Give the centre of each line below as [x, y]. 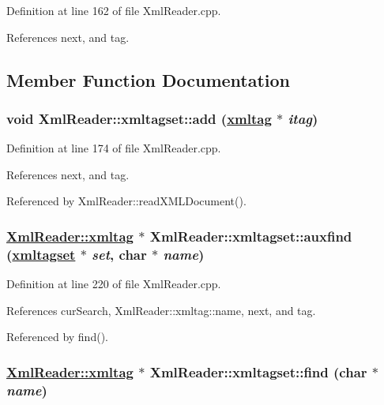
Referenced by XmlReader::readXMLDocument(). [126, 201]
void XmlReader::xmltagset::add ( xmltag [139, 118]
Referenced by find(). [57, 337]
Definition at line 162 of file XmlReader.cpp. [114, 10]
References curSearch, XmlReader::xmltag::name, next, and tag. [161, 310]
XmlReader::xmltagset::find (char [258, 371]
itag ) [303, 118]
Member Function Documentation [149, 79]
